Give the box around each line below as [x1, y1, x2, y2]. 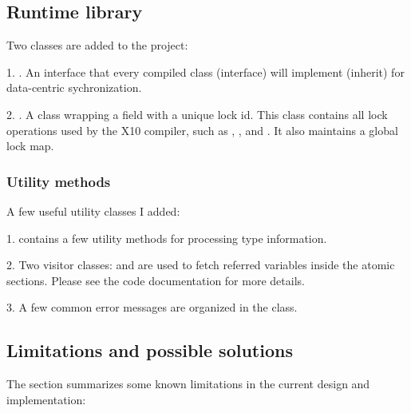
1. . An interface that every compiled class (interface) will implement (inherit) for [6, 63, 405, 80]
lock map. [6, 137, 54, 154]
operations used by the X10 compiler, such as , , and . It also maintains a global [6, 121, 398, 138]
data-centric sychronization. [6, 79, 142, 96]
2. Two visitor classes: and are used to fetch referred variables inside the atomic [6, 256, 395, 273]
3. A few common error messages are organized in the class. [6, 299, 298, 316]
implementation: [6, 391, 86, 407]
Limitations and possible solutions [6, 338, 293, 363]
